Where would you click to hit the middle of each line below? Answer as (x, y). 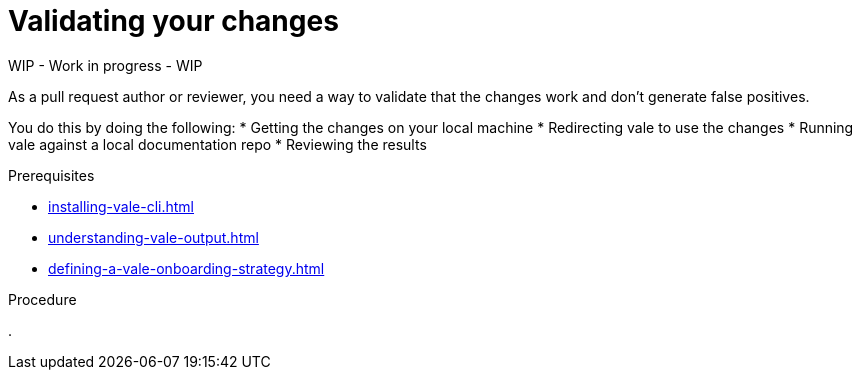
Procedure (42, 299)
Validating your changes (173, 21)
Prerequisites (51, 175)
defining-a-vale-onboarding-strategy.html (186, 268)
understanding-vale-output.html (153, 237)
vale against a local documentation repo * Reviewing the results (217, 144)
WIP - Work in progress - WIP (105, 65)
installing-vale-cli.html (121, 206)
